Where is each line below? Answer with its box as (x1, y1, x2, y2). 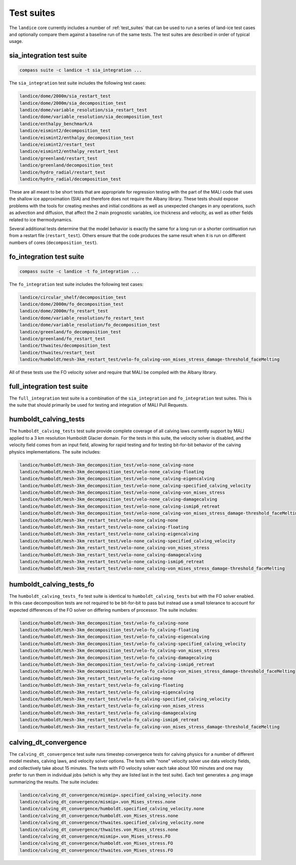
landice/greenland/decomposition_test (19, 163, 113, 168)
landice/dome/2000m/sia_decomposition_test (19, 100, 127, 106)
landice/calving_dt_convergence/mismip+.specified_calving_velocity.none (19, 792, 202, 798)
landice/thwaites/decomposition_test (19, 343, 111, 348)
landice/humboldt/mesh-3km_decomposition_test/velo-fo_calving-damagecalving (19, 655, 212, 660)
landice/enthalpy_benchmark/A (19, 121, 93, 126)
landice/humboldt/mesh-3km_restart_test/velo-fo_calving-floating (19, 682, 184, 688)
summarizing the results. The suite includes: (9, 779, 99, 785)
